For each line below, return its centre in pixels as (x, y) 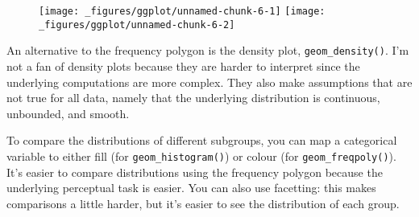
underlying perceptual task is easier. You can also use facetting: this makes (191, 188)
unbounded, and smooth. (68, 113)
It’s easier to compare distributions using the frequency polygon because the (195, 172)
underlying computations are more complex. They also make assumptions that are (209, 82)
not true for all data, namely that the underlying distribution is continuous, (193, 98)
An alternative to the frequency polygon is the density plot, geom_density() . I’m (208, 50)
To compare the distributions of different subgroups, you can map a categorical (202, 140)
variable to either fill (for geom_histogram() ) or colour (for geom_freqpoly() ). (201, 156)
